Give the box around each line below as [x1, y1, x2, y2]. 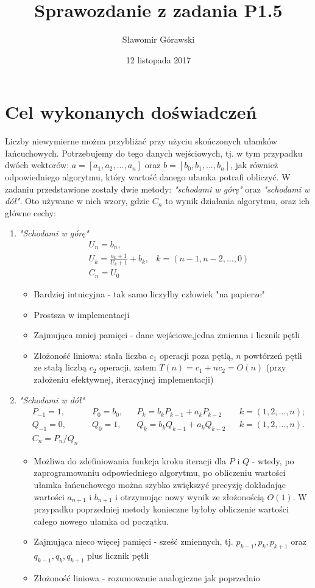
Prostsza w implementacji [34, 308, 130, 321]
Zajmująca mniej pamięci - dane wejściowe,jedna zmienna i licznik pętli [34, 328, 300, 341]
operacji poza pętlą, [159, 349, 233, 361]
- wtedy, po [252, 454, 294, 467]
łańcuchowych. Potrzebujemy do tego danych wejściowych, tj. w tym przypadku [5, 146, 303, 159]
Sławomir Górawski [122, 33, 195, 46]
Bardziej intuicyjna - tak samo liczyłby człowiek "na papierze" [34, 287, 265, 300]
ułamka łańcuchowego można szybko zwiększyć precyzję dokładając [34, 478, 286, 491]
